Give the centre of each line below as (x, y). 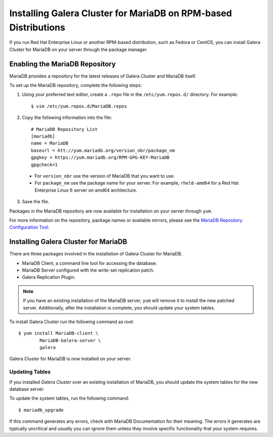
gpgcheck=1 (44, 165)
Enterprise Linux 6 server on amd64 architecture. (86, 190)
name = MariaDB (50, 143)
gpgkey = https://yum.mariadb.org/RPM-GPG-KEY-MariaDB (100, 158)
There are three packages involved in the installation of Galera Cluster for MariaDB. (96, 254)
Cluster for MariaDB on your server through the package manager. (78, 49)
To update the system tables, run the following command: (69, 398)
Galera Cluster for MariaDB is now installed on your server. (70, 359)
